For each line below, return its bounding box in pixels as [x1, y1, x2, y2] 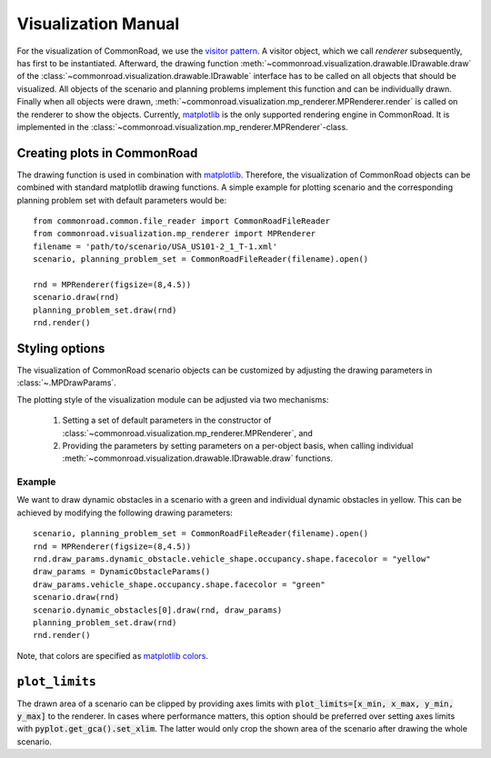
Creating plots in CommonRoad [16, 145, 198, 161]
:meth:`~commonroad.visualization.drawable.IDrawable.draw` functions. [62, 453, 334, 464]
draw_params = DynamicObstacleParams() [33, 566, 211, 577]
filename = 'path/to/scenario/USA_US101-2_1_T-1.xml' [33, 241, 277, 252]
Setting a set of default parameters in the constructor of [62, 414, 272, 426]
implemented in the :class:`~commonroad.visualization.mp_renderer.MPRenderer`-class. [16, 121, 349, 132]
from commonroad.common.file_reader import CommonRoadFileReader [33, 215, 331, 226]
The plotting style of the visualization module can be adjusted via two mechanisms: [16, 394, 329, 404]
